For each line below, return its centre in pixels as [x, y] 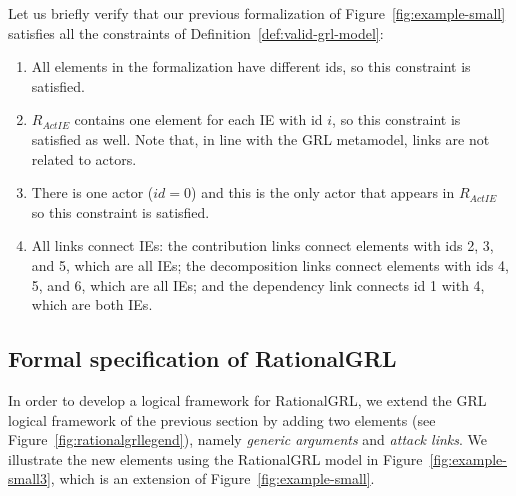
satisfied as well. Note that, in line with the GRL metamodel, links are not [260, 138]
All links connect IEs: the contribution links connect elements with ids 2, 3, [262, 245]
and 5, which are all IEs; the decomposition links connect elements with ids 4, [270, 264]
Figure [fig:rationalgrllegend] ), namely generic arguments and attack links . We [247, 439]
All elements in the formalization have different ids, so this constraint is [251, 66]
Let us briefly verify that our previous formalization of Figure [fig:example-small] [257, 13]
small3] [29, 478]
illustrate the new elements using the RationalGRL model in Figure [215, 458]
